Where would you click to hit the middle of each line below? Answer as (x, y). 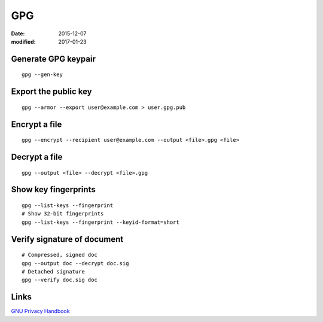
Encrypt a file (36, 124)
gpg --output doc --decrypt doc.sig (75, 263)
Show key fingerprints (53, 189)
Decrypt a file (37, 157)
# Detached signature (53, 271)
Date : (18, 34)
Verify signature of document (67, 239)
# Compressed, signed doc (60, 255)
